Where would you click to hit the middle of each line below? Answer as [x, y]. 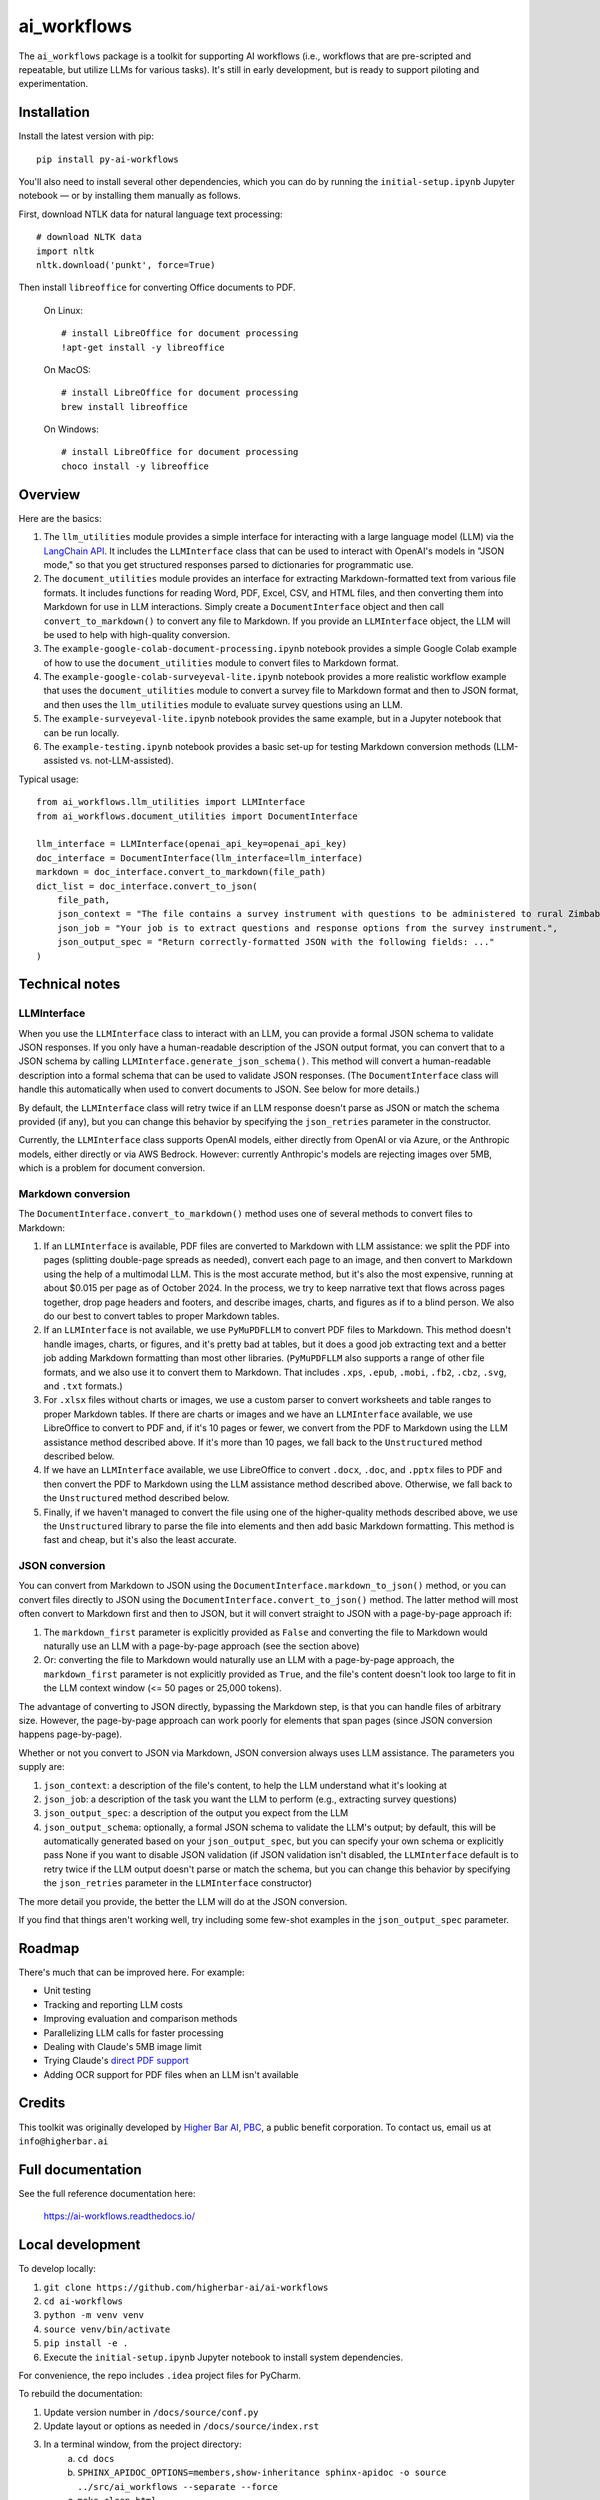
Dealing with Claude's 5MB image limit [122, 2046]
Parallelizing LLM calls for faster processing [133, 2032]
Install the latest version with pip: [86, 136]
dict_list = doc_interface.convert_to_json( [147, 886]
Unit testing [67, 1991]
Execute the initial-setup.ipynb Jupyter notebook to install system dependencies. [223, 2357]
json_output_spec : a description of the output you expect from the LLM [196, 1813]
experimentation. [53, 84]
